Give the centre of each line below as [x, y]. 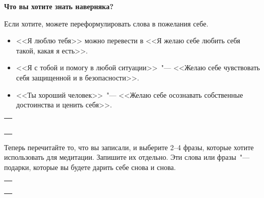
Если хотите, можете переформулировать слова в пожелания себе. [106, 23]
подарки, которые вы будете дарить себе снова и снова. [90, 167]
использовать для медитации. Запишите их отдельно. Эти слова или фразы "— [127, 157]
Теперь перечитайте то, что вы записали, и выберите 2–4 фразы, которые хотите [129, 147]
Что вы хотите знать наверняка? [59, 6]
